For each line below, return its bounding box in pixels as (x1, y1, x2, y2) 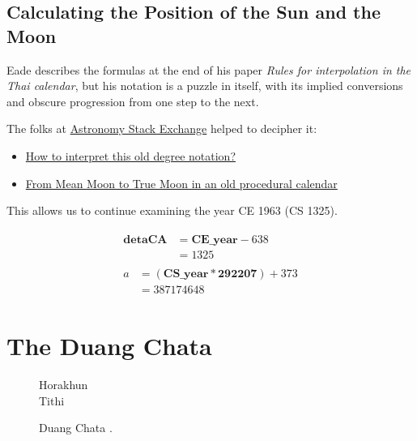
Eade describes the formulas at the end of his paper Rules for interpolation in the (6, 61, 411, 78)
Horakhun (39, 376, 88, 393)
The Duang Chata (6, 329, 212, 362)
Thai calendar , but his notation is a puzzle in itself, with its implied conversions (6, 77, 403, 94)
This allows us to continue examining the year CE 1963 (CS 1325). (6, 202, 338, 219)
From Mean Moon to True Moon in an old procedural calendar (25, 174, 338, 191)
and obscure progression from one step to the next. (6, 92, 259, 109)
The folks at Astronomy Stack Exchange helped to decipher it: (6, 120, 317, 137)
